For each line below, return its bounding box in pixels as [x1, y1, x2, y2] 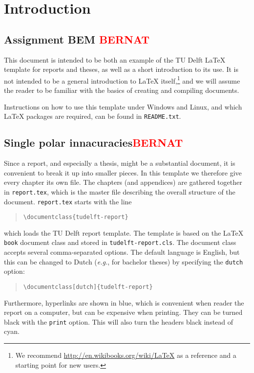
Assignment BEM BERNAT [4, 31, 150, 46]
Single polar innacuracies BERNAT [4, 135, 183, 150]
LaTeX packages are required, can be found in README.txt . [4, 111, 181, 121]
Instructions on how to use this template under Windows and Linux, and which [4, 101, 242, 111]
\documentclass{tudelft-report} [23, 214, 128, 221]
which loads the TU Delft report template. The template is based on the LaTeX [4, 227, 244, 238]
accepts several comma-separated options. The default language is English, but [4, 247, 240, 257]
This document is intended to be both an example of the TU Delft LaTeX [4, 54, 226, 65]
